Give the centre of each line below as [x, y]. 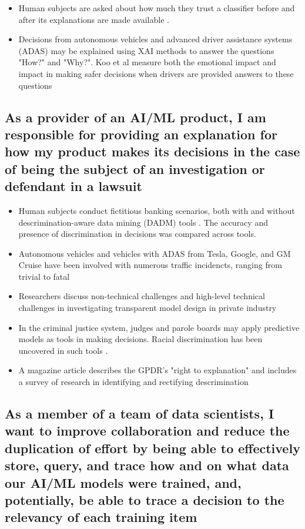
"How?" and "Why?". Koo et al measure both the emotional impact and [147, 62]
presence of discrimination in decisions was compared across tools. [137, 234]
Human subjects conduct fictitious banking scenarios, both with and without [157, 210]
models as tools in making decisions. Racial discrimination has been [140, 339]
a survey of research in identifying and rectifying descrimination [133, 382]
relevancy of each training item [101, 517]
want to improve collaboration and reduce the [147, 431]
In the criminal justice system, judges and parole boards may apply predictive [159, 327]
